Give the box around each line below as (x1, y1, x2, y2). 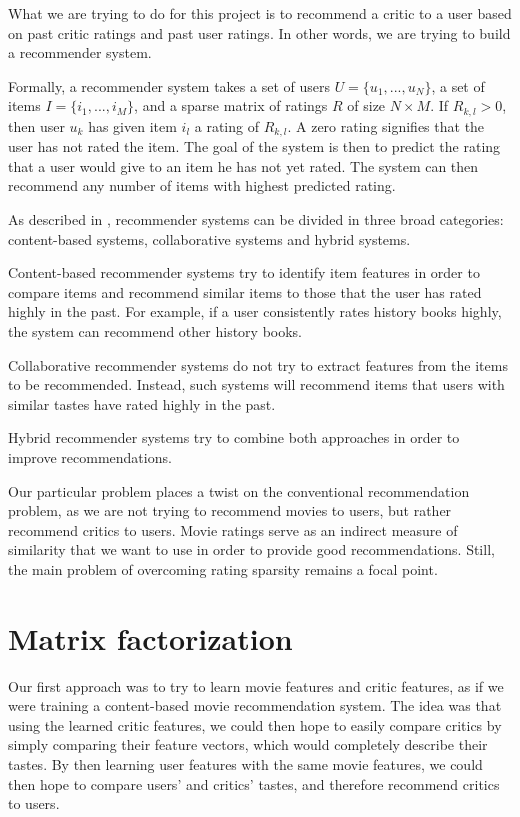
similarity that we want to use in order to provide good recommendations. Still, (8, 539, 495, 560)
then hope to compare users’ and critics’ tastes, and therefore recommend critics (8, 773, 500, 794)
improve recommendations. (8, 447, 172, 467)
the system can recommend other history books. (8, 321, 303, 342)
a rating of (194, 115, 259, 136)
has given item (88, 115, 177, 136)
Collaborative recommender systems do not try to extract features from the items (8, 354, 508, 375)
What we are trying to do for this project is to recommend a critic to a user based (8, 3, 512, 23)
